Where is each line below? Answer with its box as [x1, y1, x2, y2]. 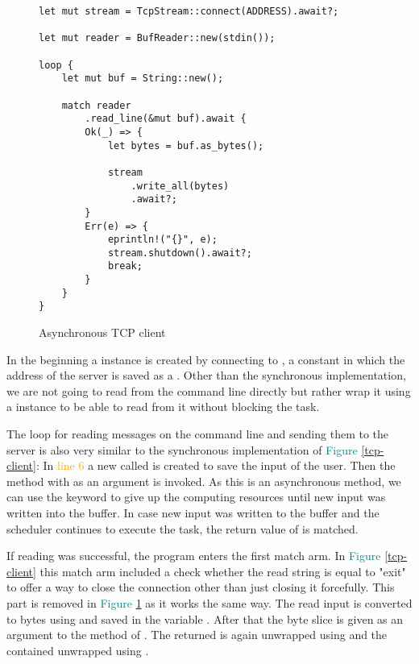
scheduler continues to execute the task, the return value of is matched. [6, 520, 359, 537]
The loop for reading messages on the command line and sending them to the [6, 425, 389, 442]
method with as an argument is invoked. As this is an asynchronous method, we [6, 472, 401, 489]
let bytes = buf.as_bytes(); [107, 139, 264, 151]
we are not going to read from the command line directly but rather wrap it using [6, 382, 411, 399]
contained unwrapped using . [6, 641, 149, 658]
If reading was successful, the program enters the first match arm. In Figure [6, 547, 381, 564]
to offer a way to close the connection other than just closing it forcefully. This [6, 579, 395, 596]
